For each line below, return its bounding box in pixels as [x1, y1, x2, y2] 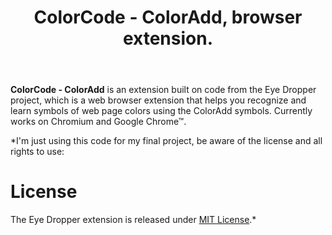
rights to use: [10, 146, 65, 158]
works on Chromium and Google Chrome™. [10, 116, 187, 128]
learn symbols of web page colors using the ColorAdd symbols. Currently [10, 105, 313, 117]
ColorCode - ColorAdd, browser [33, 6, 303, 29]
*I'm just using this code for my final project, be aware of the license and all [10, 135, 323, 147]
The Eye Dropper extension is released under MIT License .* [10, 214, 257, 226]
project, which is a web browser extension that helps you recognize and [10, 94, 307, 106]
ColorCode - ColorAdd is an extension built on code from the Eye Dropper [10, 84, 317, 96]
